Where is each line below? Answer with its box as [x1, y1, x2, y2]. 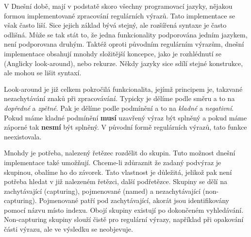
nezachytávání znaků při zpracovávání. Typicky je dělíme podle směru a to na [4, 93, 235, 103]
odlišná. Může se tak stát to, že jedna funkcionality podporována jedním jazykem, [4, 29, 248, 39]
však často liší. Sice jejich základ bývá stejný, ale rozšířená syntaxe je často [4, 20, 227, 30]
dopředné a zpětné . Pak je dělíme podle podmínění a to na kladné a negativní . [4, 102, 234, 113]
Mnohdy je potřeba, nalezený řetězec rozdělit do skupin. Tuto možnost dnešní [4, 148, 235, 158]
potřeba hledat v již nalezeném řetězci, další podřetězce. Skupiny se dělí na [4, 176, 227, 186]
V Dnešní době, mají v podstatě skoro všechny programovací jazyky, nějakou [4, 1, 233, 11]
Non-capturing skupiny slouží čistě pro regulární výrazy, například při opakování [4, 214, 244, 224]
